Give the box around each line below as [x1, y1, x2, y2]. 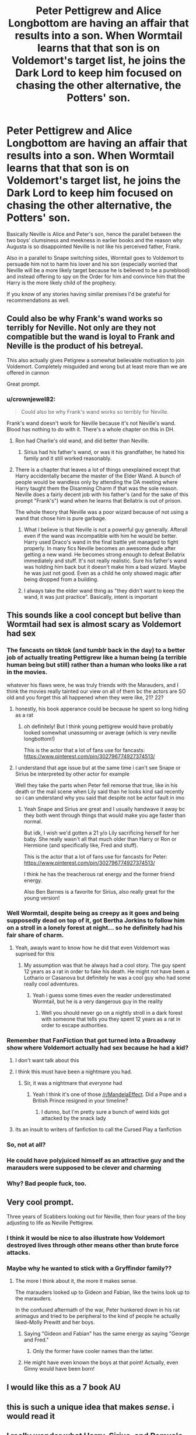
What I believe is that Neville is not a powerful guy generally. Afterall [23, 526, 188, 533]
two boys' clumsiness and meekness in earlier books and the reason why [6, 236, 183, 243]
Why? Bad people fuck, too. [6, 1179, 87, 1187]
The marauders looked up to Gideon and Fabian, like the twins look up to [15, 1289, 190, 1296]
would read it [6, 1411, 55, 1421]
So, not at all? [6, 1141, 46, 1149]
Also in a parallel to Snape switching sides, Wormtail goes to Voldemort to [6, 254, 184, 261]
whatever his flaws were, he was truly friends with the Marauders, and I [6, 681, 178, 688]
